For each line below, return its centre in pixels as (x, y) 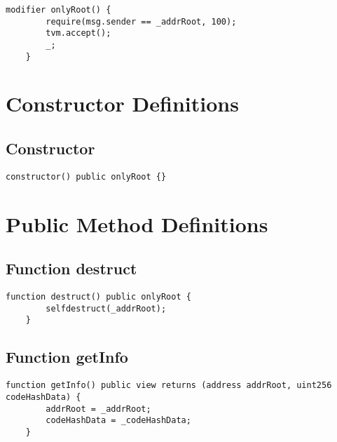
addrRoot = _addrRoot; (98, 409)
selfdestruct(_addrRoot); (106, 308)
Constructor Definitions (122, 103)
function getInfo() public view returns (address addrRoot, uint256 (169, 386)
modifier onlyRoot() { (59, 10)
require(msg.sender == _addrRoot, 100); (141, 21)
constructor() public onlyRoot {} (86, 176)
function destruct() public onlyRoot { (98, 297)
